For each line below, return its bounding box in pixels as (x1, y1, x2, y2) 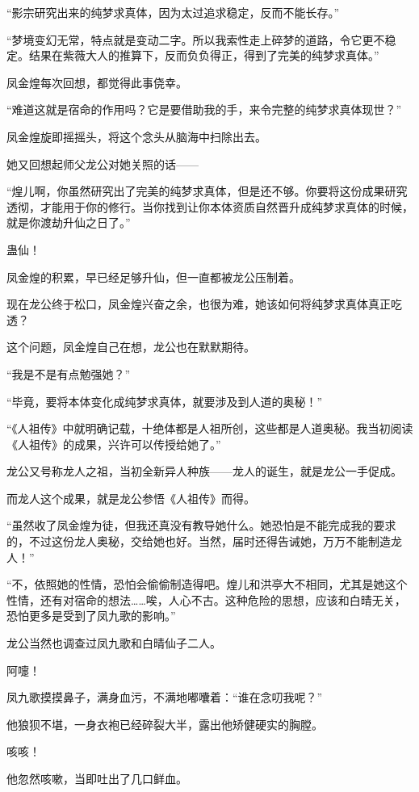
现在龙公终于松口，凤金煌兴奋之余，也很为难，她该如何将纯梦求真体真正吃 (6, 295, 402, 312)
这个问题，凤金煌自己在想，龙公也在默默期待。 (6, 338, 255, 355)
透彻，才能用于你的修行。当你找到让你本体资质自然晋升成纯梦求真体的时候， (6, 198, 413, 215)
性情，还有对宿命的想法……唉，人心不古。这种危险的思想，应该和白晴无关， (6, 591, 406, 608)
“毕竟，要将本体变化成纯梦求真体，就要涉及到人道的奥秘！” (6, 392, 323, 409)
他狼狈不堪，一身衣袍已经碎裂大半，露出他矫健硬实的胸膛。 (6, 715, 323, 732)
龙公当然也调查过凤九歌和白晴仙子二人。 (6, 635, 221, 652)
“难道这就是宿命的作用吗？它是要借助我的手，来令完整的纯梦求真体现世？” (6, 101, 402, 118)
